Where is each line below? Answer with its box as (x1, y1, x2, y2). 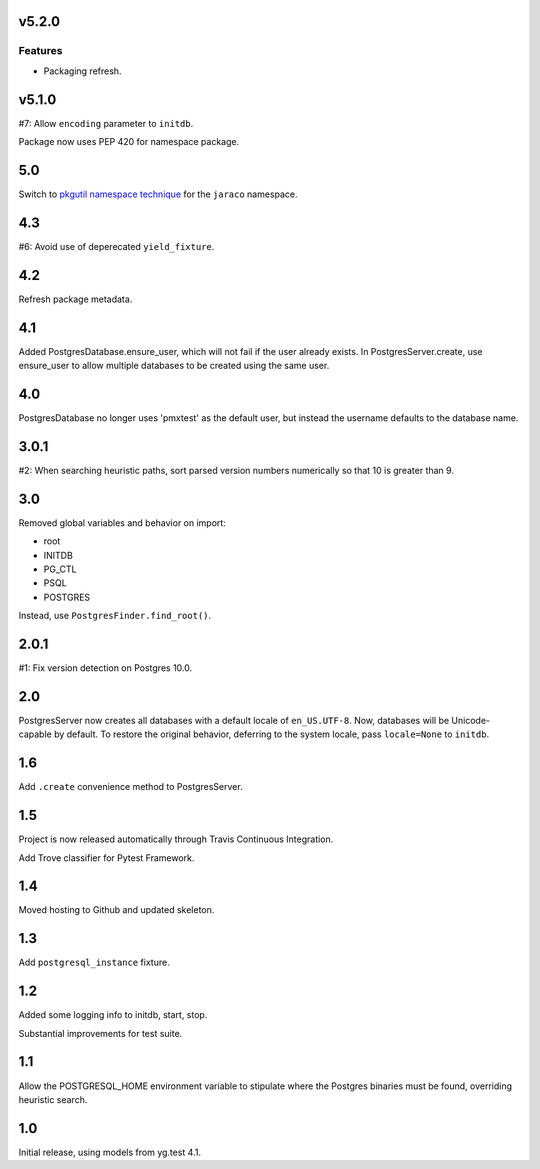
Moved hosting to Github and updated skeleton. (18, 904, 215, 916)
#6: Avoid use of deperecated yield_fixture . (18, 240, 215, 252)
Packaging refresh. (43, 65, 122, 77)
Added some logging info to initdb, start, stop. (18, 1009, 208, 1021)
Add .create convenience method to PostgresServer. (18, 781, 244, 793)
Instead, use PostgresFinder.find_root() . (18, 610, 212, 622)
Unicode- (451, 714, 491, 726)
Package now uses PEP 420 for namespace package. (18, 136, 240, 148)
